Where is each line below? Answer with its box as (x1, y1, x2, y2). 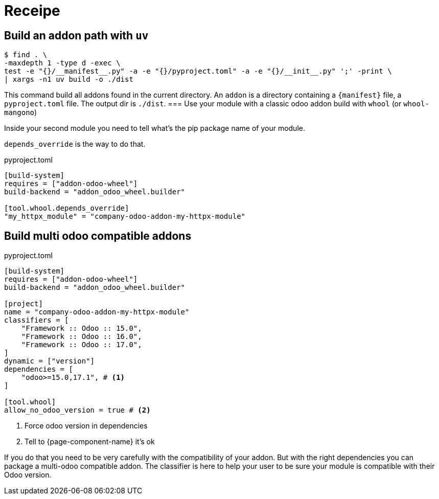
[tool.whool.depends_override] (4, 204, 129, 213)
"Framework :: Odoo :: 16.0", (21, 332, 142, 341)
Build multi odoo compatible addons (4, 229, 192, 242)
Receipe (4, 2, 60, 19)
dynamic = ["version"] (4, 357, 95, 366)
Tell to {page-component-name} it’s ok (25, 437, 155, 446)
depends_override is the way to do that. (4, 140, 146, 149)
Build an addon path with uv (4, 29, 149, 42)
